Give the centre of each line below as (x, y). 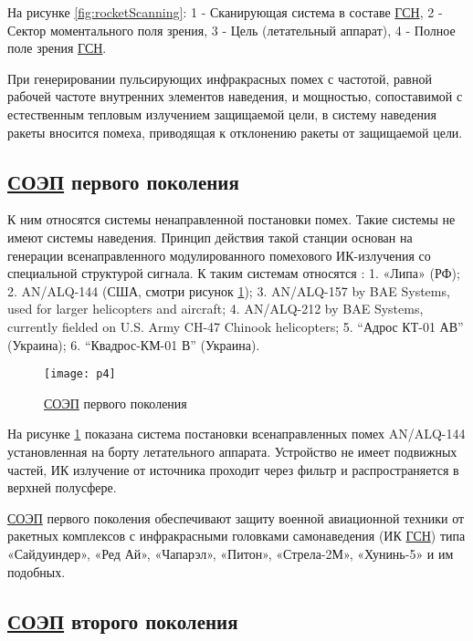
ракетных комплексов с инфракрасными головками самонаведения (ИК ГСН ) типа (236, 536)
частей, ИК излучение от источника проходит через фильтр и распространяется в (233, 469)
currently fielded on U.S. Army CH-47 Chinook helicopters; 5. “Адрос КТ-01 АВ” (236, 326)
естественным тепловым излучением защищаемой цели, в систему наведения (222, 114)
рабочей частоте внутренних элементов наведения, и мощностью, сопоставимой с (235, 96)
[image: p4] (80, 374)
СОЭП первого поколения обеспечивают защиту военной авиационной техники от (236, 517)
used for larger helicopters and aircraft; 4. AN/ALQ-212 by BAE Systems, (215, 309)
